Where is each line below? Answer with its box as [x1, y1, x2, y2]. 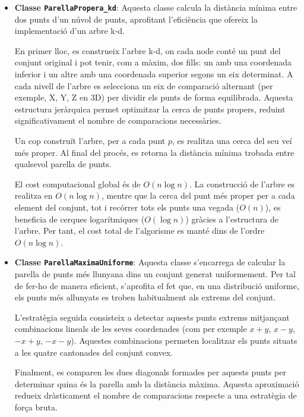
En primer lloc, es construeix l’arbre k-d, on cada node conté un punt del [14, 44, 281, 57]
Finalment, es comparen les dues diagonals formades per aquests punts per [14, 366, 286, 378]
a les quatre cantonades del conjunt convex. [14, 346, 173, 358]
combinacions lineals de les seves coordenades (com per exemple [14, 322, 247, 335]
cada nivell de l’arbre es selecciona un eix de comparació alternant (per [14, 79, 273, 92]
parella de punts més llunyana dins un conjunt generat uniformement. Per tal [14, 268, 296, 280]
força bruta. [14, 400, 58, 413]
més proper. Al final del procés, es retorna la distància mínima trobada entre [14, 146, 294, 158]
